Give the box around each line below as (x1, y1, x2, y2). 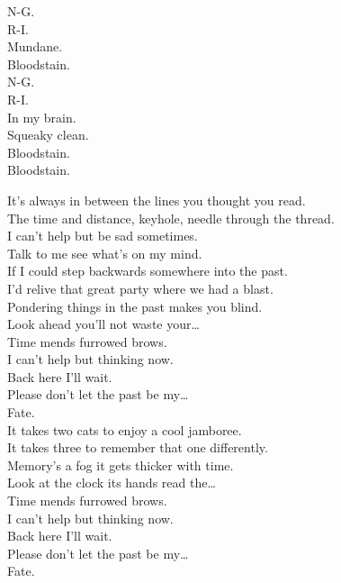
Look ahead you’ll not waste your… (7, 314, 200, 333)
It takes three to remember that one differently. (7, 438, 268, 457)
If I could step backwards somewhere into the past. (7, 261, 288, 280)
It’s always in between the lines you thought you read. (7, 190, 306, 209)
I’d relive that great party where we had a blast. (7, 278, 274, 297)
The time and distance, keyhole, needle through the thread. (7, 208, 335, 227)
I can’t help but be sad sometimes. (7, 226, 198, 245)
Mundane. (7, 37, 63, 56)
